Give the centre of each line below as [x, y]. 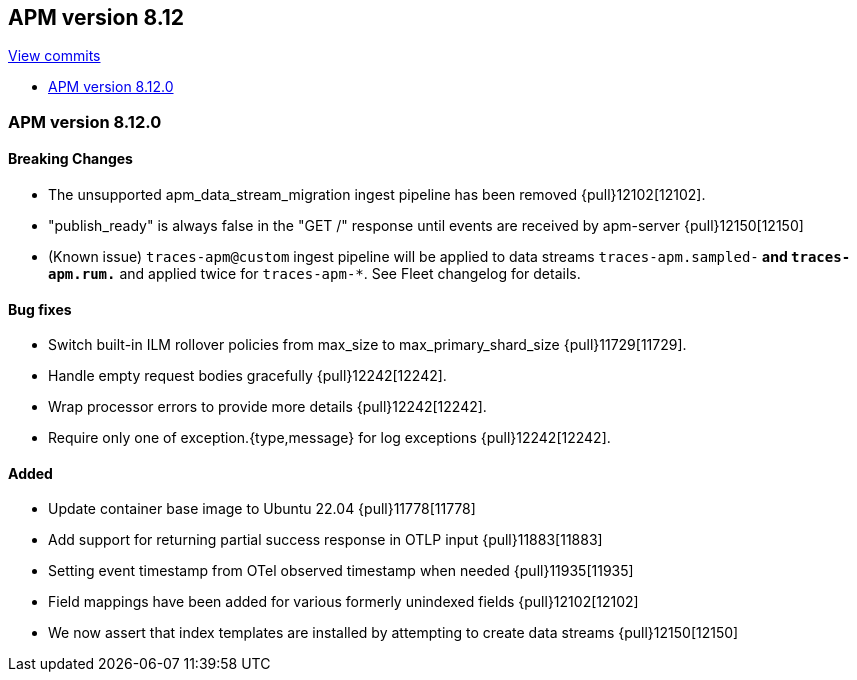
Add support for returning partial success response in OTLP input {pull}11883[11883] [325, 540]
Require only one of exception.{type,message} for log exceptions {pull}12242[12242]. [329, 438]
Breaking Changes [70, 159]
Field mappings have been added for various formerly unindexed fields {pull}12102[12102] [343, 602]
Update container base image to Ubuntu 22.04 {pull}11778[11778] [262, 509]
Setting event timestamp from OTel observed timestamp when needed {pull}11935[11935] [341, 571]
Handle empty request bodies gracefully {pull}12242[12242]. [247, 376]
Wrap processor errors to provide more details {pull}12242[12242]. [267, 407]
